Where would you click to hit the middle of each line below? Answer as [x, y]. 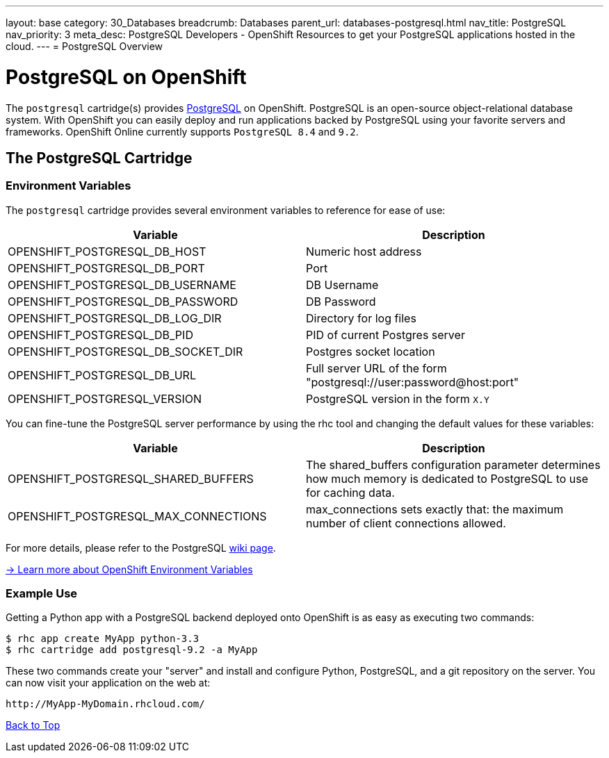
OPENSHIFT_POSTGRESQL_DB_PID [100, 335]
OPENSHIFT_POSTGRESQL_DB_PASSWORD [123, 301]
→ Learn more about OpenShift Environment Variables [129, 569]
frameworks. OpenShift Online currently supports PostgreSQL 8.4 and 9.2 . [182, 131]
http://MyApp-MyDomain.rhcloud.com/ [105, 704]
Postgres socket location [371, 351]
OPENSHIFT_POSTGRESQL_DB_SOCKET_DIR [125, 351]
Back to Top [33, 725]
